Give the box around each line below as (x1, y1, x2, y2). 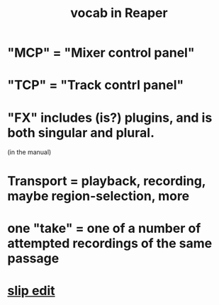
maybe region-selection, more (7, 188, 190, 204)
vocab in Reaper (70, 5, 168, 21)
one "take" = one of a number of (7, 220, 201, 236)
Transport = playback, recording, (7, 173, 206, 189)
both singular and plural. (7, 125, 155, 141)
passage (7, 250, 60, 266)
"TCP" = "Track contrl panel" (7, 77, 184, 93)
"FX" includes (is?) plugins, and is (7, 110, 213, 125)
